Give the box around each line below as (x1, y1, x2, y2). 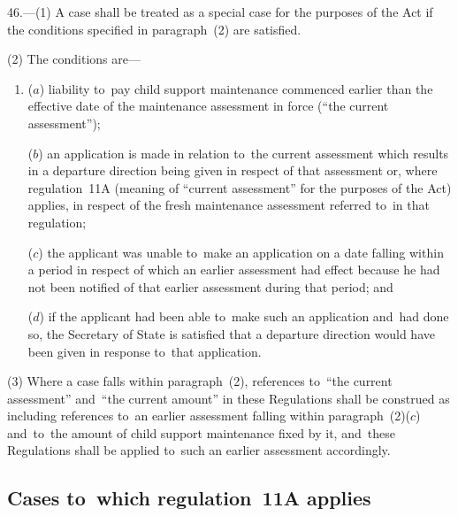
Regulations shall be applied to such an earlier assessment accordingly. (7, 441, 391, 459)
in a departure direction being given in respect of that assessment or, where (27, 161, 438, 180)
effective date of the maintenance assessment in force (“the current (27, 96, 389, 115)
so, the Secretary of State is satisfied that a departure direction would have (27, 324, 435, 343)
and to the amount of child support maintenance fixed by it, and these (7, 423, 395, 442)
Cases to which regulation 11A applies (7, 484, 371, 512)
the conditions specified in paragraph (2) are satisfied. (7, 19, 302, 38)
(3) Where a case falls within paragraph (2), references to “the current (7, 372, 393, 390)
